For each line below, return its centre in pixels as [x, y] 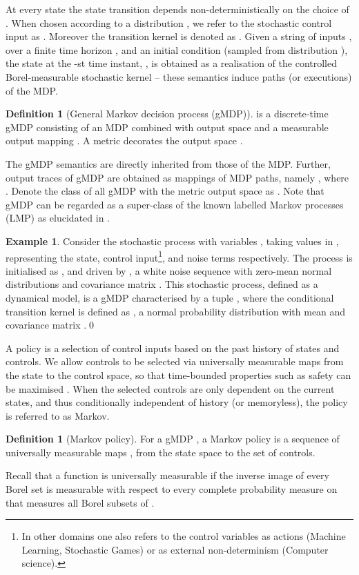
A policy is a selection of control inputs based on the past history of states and [173, 348]
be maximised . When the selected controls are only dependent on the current [170, 388]
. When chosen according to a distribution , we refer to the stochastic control [169, 22]
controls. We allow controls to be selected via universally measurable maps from [175, 361]
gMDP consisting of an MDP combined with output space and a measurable [167, 127]
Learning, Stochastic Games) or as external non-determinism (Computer [175, 549]
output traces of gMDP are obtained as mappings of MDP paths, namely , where [177, 177]
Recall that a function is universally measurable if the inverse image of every [167, 475]
